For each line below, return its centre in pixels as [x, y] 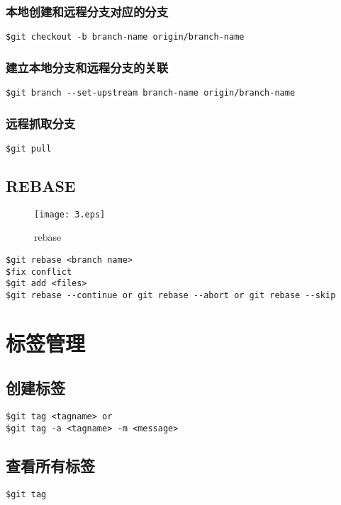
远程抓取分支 [41, 123]
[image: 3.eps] [70, 214]
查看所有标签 [50, 465]
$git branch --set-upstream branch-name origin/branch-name [151, 93]
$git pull [29, 148]
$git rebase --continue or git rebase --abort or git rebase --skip [171, 296]
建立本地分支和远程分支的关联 [87, 67]
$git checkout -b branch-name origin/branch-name [125, 37]
